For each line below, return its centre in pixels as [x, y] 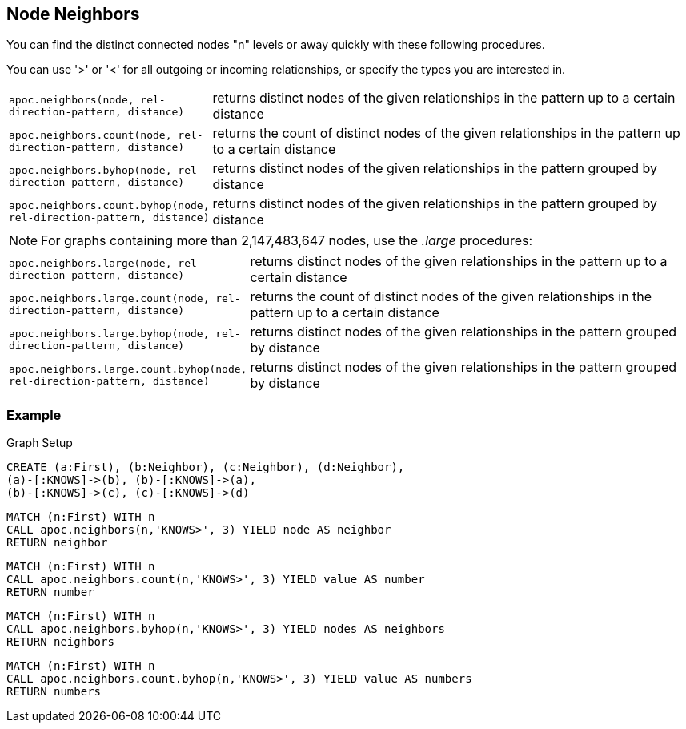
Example [34, 415]
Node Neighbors [73, 14]
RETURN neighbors [60, 642]
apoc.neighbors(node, [72, 100]
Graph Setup [40, 443]
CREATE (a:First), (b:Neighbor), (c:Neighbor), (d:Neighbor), [206, 467]
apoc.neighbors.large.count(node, [109, 299]
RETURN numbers [54, 692]
